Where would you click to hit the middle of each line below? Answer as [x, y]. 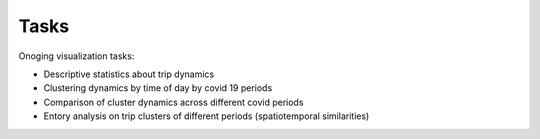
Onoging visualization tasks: [76, 56]
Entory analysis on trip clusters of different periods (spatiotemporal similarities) [206, 116]
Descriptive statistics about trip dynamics [129, 74]
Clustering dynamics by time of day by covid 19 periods [158, 88]
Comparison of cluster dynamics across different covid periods [173, 102]
